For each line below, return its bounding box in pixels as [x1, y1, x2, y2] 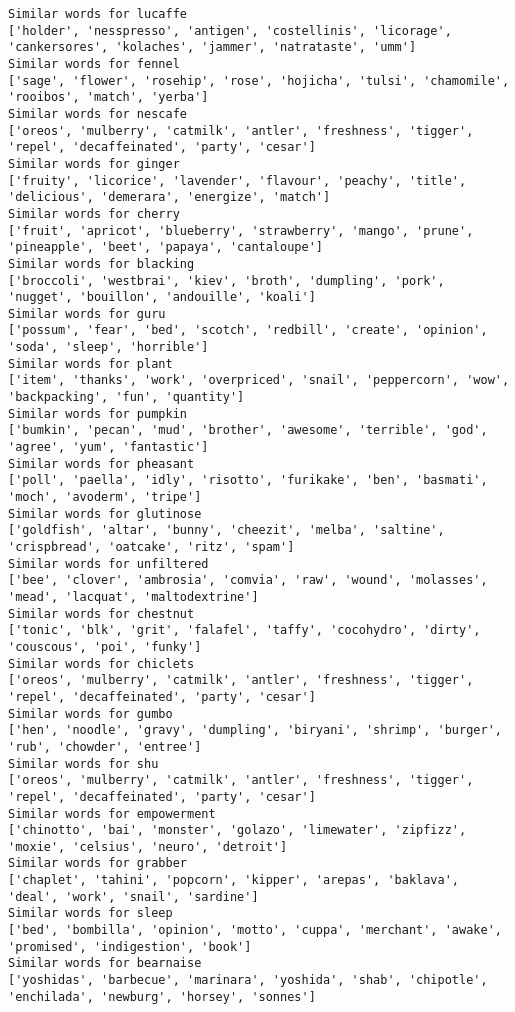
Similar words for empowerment [8, 806, 216, 821]
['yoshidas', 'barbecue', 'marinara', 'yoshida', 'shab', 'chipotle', [8, 973, 488, 988]
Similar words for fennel [8, 56, 180, 71]
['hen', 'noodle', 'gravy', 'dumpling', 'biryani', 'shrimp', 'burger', [8, 723, 502, 738]
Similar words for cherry [8, 206, 180, 221]
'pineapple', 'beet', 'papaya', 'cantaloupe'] [8, 240, 323, 255]
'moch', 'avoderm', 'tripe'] [8, 490, 202, 505]
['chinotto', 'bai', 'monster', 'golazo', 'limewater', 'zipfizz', [8, 823, 467, 838]
